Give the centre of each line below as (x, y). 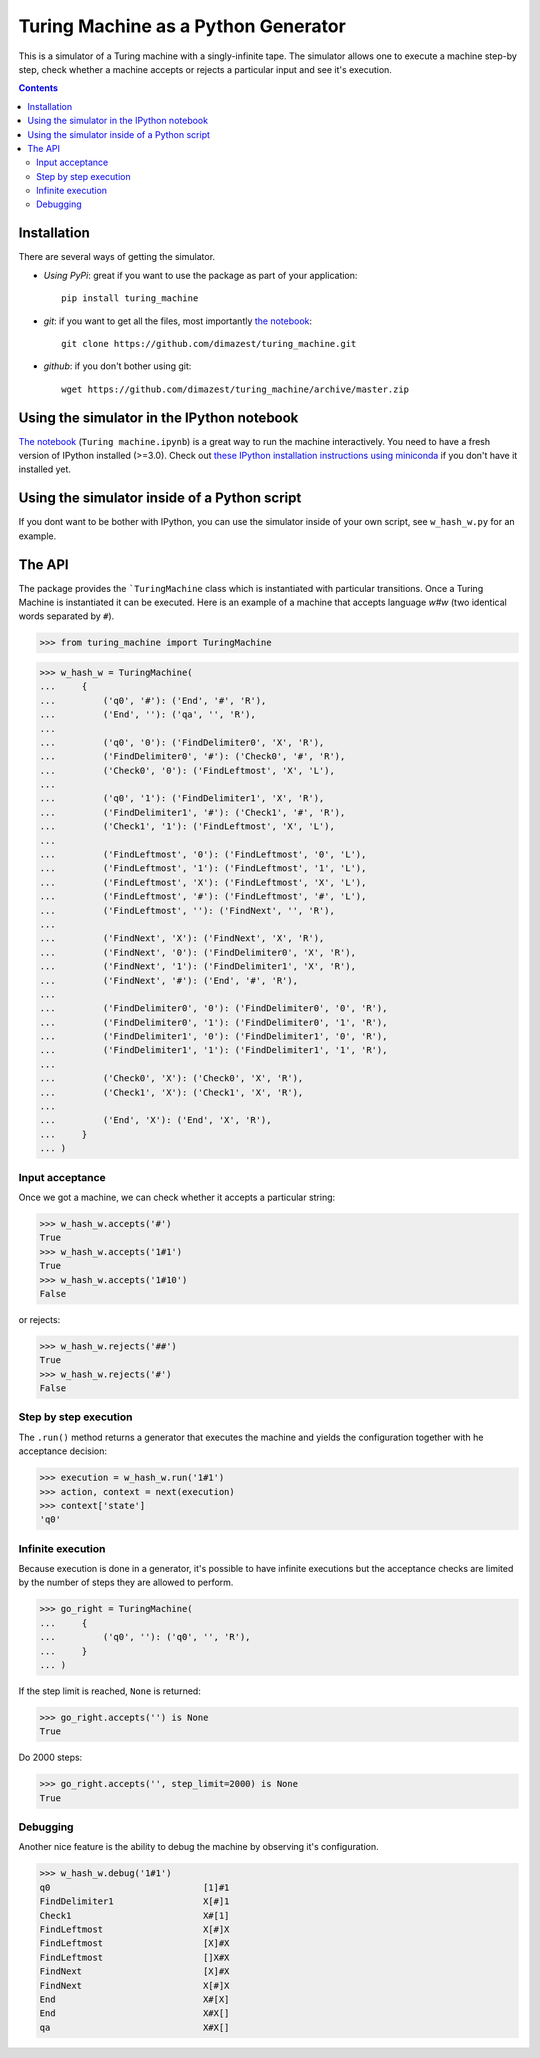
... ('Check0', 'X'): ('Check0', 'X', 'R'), (171, 1078)
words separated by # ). (66, 616)
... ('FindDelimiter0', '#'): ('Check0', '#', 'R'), (192, 756)
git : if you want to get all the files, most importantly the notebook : (178, 321)
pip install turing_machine (130, 298)
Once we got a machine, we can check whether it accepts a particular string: (177, 1197)
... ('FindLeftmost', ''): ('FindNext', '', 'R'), (187, 910)
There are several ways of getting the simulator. (116, 257)
